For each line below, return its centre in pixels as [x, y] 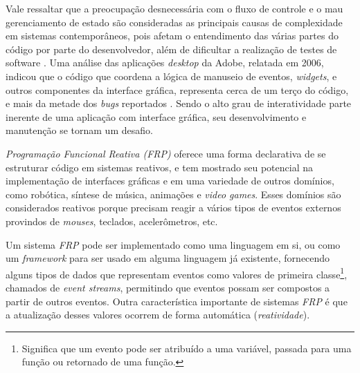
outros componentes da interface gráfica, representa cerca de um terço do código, [177, 89]
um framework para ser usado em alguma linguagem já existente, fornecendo [168, 258]
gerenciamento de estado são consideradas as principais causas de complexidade [174, 22]
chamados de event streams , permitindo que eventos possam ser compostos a [168, 287]
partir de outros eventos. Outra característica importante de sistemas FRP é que [177, 301]
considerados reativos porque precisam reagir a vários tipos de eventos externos [173, 208]
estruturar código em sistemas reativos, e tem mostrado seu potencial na [160, 167]
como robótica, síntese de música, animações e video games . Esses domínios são [173, 194]
